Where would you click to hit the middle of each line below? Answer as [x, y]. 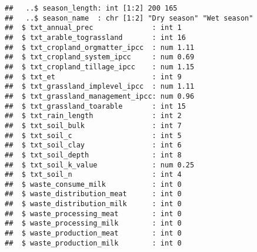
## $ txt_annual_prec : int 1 [93, 28]
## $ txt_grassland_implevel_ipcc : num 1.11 [100, 87]
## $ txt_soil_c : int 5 [93, 135]
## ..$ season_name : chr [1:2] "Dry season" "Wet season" [129, 18]
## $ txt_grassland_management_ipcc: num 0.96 [100, 96]
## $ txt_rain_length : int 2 [93, 116]
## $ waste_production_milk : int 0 [93, 243]
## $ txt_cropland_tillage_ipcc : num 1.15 [100, 67]
